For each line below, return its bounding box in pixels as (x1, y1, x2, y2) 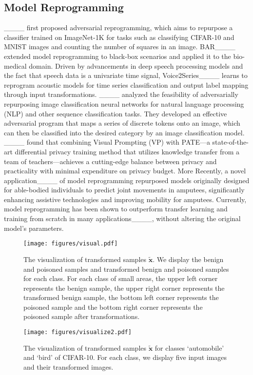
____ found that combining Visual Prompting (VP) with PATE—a (4, 137, 210, 147)
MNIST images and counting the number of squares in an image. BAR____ (4, 41, 235, 52)
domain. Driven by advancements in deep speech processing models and (29, 60, 243, 71)
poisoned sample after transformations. (23, 311, 140, 321)
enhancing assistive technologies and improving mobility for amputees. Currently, (4, 194, 247, 204)
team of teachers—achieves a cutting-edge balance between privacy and (4, 156, 217, 166)
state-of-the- (212, 137, 249, 147)
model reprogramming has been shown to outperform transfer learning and (4, 204, 228, 214)
